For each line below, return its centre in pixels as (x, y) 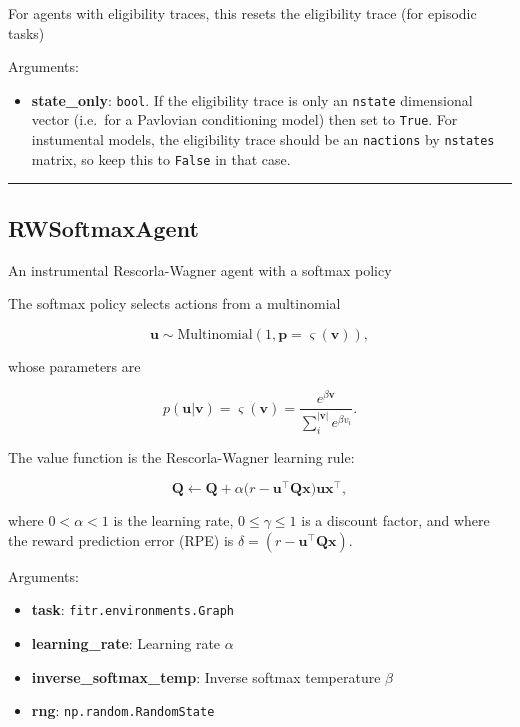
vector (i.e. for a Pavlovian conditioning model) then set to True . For (244, 119)
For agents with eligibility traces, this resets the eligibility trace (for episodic (242, 13)
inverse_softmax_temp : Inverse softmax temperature (206, 676)
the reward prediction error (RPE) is (121, 539)
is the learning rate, (173, 520)
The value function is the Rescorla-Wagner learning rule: (181, 456)
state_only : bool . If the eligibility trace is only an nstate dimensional (252, 99)
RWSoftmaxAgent (103, 227)
